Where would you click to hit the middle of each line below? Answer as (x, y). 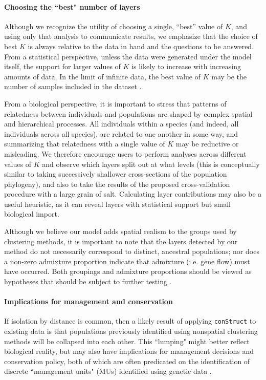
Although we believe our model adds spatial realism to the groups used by (120, 231)
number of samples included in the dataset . (73, 86)
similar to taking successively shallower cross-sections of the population (116, 174)
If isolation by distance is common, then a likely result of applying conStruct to (130, 321)
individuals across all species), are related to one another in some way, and (121, 133)
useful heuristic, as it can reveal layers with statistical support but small (117, 204)
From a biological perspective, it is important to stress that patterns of (115, 103)
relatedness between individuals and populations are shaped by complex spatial (128, 113)
